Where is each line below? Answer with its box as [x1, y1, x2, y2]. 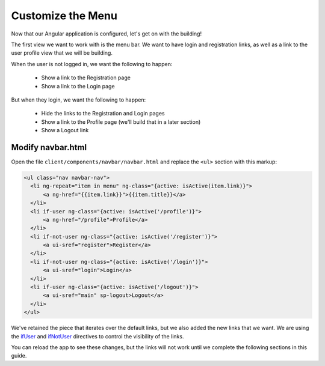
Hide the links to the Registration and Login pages [41, 110, 165, 117]
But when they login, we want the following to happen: [11, 96, 146, 103]
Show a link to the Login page [41, 82, 115, 90]
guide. [11, 352, 27, 359]
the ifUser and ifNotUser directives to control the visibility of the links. [11, 332, 184, 340]
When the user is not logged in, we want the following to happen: [11, 60, 173, 67]
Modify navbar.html [11, 142, 87, 153]
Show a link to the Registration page [41, 74, 131, 81]
